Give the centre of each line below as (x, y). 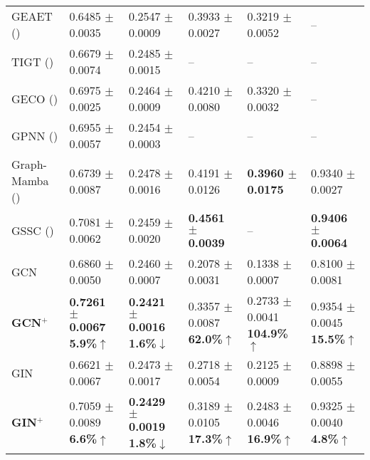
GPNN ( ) (35, 135)
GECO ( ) (35, 98)
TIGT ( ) (33, 61)
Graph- (29, 164)
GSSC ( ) (33, 230)
